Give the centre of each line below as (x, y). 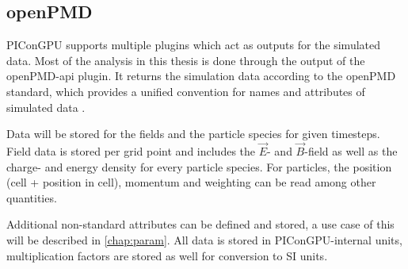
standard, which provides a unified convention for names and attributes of (186, 91)
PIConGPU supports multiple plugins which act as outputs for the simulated (194, 45)
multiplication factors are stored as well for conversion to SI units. (167, 255)
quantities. (32, 197)
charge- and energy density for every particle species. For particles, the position (199, 166)
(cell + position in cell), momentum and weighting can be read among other (191, 182)
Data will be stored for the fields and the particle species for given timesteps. (193, 134)
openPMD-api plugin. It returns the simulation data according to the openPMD (201, 76)
